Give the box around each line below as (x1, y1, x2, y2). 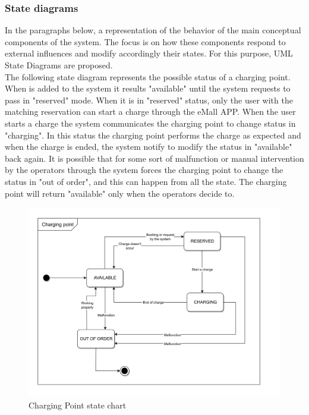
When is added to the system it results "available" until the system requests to (5, 82, 291, 95)
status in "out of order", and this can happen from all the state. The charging (5, 175, 287, 187)
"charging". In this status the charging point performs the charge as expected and (5, 128, 301, 141)
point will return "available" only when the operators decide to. (5, 187, 235, 199)
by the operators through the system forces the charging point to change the (5, 164, 283, 176)
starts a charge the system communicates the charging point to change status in (5, 117, 296, 129)
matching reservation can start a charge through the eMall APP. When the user (5, 105, 296, 118)
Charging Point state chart (29, 399, 127, 411)
